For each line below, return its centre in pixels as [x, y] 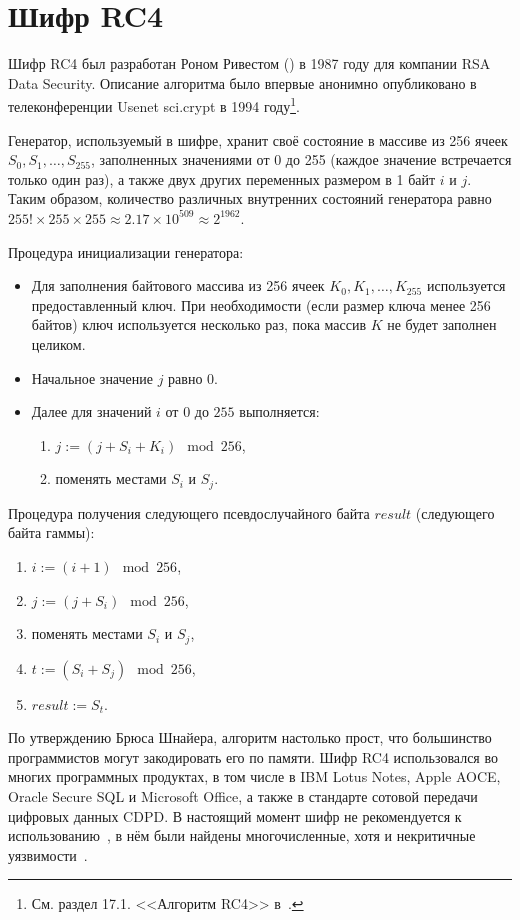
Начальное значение [92, 377]
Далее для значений [91, 411]
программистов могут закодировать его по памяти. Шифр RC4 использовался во [253, 756]
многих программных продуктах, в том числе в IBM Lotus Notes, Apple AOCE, [254, 776]
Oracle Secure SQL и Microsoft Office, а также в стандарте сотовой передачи [243, 795]
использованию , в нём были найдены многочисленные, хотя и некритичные [242, 835]
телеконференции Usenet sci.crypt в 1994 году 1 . [154, 104]
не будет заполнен [442, 324]
